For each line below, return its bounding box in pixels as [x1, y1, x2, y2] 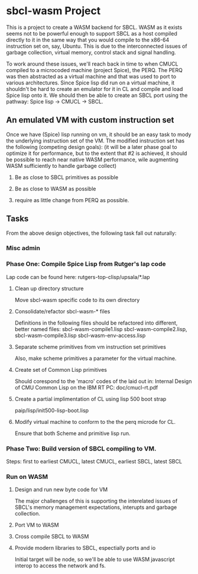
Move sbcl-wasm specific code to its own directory [14, 296, 140, 303]
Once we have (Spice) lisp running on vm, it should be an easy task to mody [6, 131, 191, 138]
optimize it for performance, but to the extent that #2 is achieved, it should [6, 150, 187, 157]
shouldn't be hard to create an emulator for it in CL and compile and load [6, 85, 183, 92]
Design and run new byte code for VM [14, 486, 108, 493]
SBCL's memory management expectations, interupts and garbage [14, 504, 177, 511]
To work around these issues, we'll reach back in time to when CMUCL [6, 60, 178, 67]
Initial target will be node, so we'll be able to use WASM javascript [14, 556, 176, 563]
